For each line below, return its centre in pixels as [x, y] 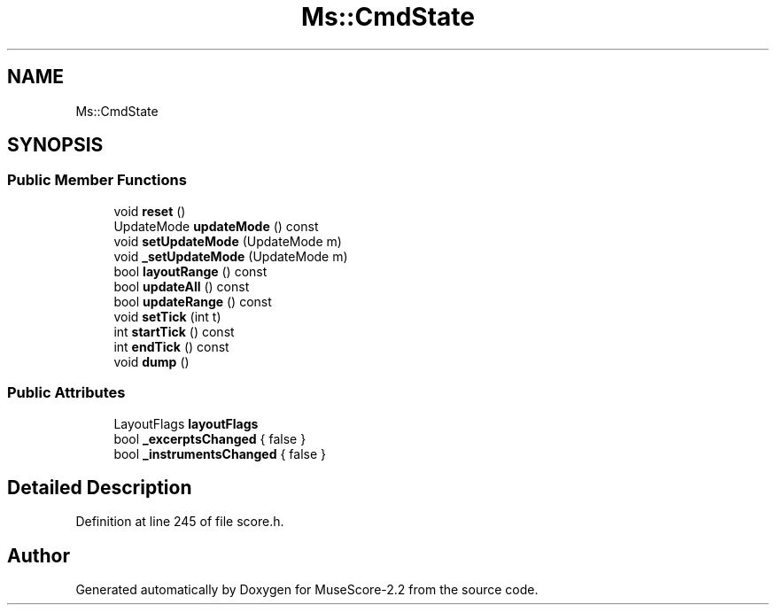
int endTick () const [171, 346]
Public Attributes [66, 393]
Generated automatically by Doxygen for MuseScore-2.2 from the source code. [307, 590]
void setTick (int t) [167, 316]
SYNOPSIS [55, 145]
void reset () [150, 211]
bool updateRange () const [193, 301]
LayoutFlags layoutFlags [186, 423]
